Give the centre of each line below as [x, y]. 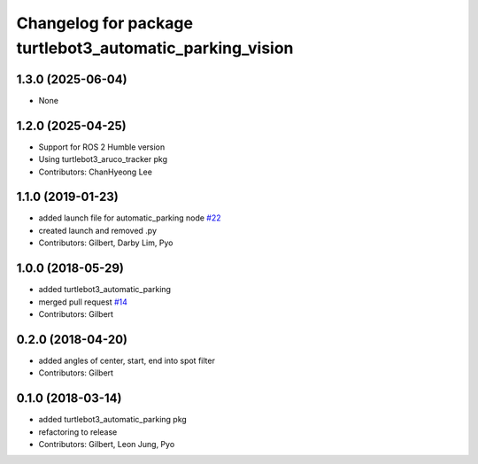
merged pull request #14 [83, 302]
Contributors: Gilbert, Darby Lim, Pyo [106, 243]
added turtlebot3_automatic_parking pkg [113, 420]
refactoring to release [78, 432]
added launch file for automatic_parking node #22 [130, 218]
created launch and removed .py [98, 230]
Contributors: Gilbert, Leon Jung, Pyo [107, 444]
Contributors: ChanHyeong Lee [95, 172]
